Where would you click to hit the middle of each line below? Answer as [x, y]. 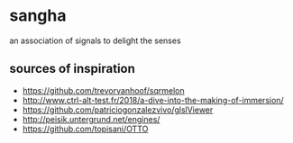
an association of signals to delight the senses [96, 40]
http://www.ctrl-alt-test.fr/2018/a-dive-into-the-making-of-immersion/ [153, 100]
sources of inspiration [72, 69]
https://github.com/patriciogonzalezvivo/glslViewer [118, 110]
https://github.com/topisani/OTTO [85, 129]
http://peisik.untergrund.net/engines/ [91, 119]
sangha [38, 16]
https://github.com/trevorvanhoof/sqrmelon [103, 90]
